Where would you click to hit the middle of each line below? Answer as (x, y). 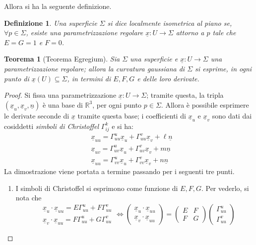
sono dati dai (232, 115)
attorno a (190, 32)
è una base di (63, 104)
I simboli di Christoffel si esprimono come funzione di (97, 188)
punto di (17, 78)
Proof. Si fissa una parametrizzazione (60, 95)
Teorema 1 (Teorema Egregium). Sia (62, 59)
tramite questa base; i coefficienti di (132, 115)
